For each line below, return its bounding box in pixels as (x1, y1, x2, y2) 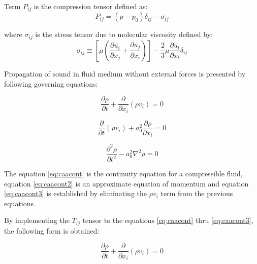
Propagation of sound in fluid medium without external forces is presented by (4, 68, 246, 79)
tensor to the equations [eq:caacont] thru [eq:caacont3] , (82, 215, 253, 225)
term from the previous (160, 188, 233, 199)
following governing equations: (4, 78, 98, 89)
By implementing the (4, 215, 70, 225)
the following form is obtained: (4, 225, 100, 236)
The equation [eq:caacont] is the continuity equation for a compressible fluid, (4, 168, 243, 179)
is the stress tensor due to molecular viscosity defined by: (35, 29, 213, 40)
